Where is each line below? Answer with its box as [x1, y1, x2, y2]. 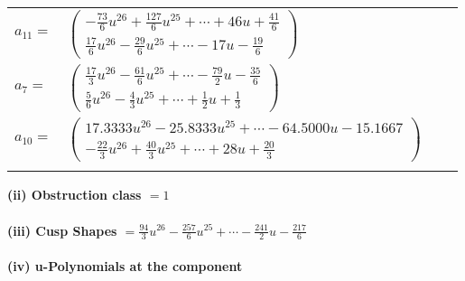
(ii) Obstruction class [7, 185, 142, 204]
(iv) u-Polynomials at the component [7, 256, 243, 275]
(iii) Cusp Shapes [7, 220, 117, 239]
